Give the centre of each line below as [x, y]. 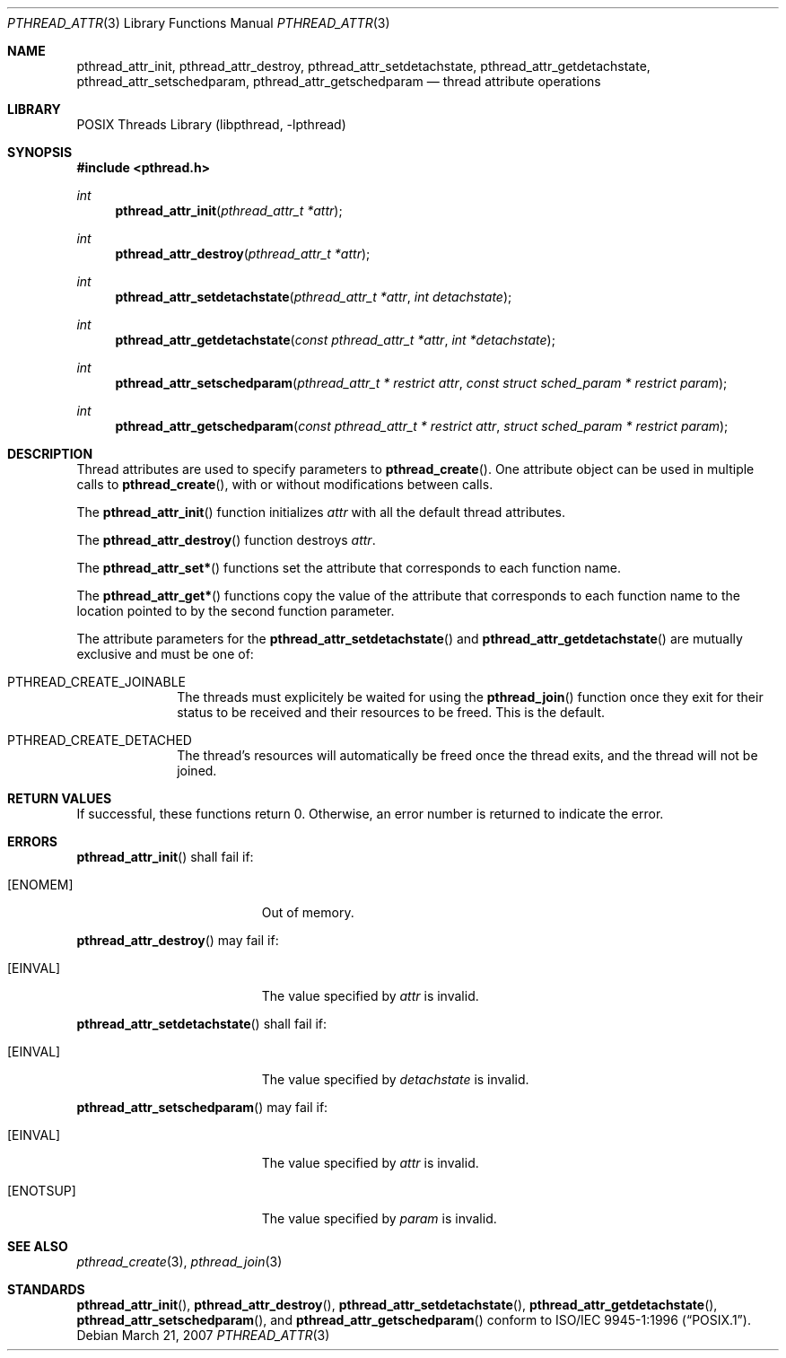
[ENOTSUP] [42, 1191]
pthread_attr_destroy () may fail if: [178, 940]
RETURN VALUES [60, 798]
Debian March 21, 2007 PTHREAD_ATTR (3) [203, 1335]
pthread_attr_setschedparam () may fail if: [202, 1107]
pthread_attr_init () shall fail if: [165, 857]
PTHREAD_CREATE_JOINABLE [96, 682]
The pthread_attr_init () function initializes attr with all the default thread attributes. [321, 512]
